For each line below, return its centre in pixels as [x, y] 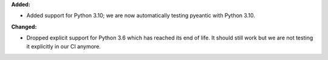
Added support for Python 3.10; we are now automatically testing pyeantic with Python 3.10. [141, 16]
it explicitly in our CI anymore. [64, 46]
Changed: [24, 27]
